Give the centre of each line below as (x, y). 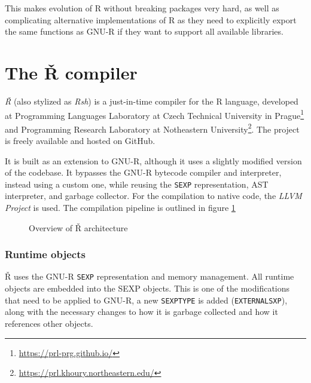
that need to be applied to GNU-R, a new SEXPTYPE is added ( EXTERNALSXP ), (146, 300)
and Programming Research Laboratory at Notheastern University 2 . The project (152, 128)
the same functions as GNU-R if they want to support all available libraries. (144, 31)
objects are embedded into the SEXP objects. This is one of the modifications (147, 288)
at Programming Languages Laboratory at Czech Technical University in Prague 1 (155, 114)
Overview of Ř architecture (78, 227)
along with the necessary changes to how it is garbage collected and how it (141, 312)
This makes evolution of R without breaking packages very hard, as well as (142, 8)
